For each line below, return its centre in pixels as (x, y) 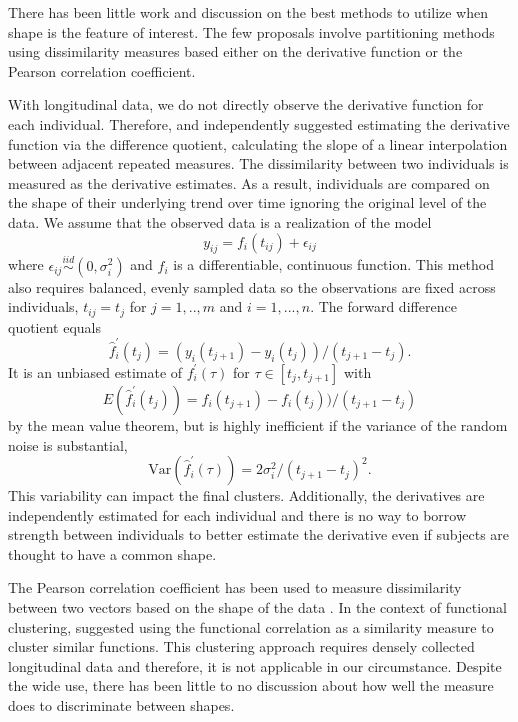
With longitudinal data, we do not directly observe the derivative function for (246, 104)
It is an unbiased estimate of (95, 371)
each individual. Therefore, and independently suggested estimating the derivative (259, 123)
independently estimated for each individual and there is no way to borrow (237, 514)
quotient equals (55, 326)
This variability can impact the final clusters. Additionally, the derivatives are (246, 495)
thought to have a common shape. (112, 553)
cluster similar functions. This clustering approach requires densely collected (241, 646)
